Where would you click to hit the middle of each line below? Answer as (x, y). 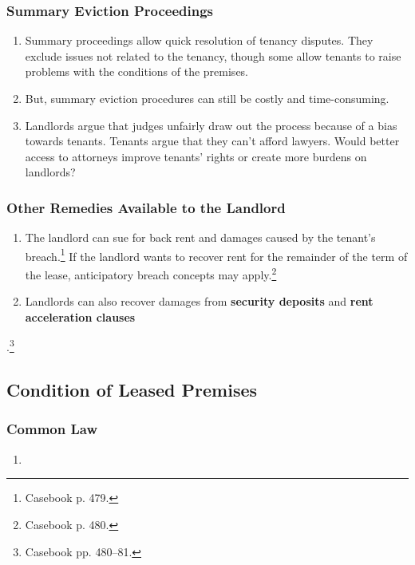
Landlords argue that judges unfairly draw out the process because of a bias (211, 125)
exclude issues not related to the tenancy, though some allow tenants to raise (213, 55)
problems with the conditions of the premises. (137, 71)
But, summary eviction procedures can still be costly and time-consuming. (207, 98)
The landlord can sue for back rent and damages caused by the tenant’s (200, 237)
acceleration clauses (80, 316)
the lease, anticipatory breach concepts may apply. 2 (151, 273)
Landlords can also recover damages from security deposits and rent (199, 301)
